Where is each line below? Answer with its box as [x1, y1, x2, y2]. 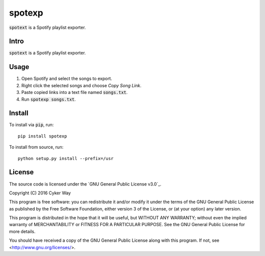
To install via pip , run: [9, 122, 54, 128]
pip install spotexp [18, 133, 67, 139]
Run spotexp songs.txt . [21, 96, 76, 102]
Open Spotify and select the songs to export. [21, 76, 112, 82]
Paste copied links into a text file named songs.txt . [21, 90, 128, 95]
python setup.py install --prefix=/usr [18, 156, 114, 161]
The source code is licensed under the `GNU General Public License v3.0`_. [9, 181, 161, 187]
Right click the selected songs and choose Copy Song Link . [21, 82, 142, 88]
